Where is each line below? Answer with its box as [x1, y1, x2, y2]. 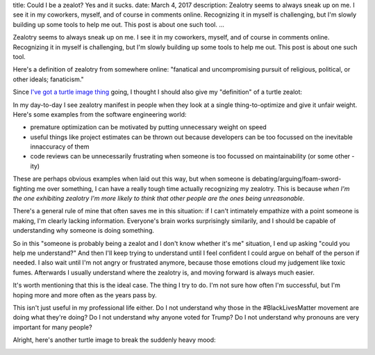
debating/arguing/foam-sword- [251, 174, 342, 183]
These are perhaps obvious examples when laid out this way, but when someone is [12, 174, 251, 183]
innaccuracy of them [30, 142, 90, 151]
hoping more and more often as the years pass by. [12, 290, 157, 299]
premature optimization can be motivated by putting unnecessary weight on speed [30, 123, 267, 131]
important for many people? [12, 323, 93, 331]
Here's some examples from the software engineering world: [12, 110, 187, 118]
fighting [12, 184, 35, 192]
